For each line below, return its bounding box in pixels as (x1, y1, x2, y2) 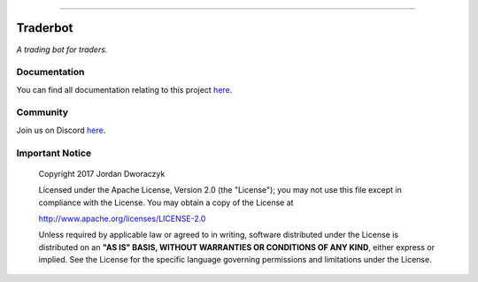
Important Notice (16, 147, 92, 159)
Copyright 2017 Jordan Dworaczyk (38, 168, 166, 179)
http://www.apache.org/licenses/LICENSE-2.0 (38, 213, 206, 224)
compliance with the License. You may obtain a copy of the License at (38, 197, 294, 208)
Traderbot (16, 20, 73, 35)
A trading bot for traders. (16, 44, 108, 55)
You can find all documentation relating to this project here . (16, 84, 233, 95)
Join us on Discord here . (16, 125, 106, 135)
